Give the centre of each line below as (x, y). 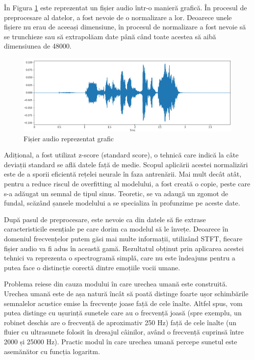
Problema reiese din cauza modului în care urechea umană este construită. (116, 284)
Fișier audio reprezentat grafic (69, 138)
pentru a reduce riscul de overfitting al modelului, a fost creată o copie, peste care (127, 184)
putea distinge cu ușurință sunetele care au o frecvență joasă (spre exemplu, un (123, 313)
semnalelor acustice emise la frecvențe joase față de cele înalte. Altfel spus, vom (123, 303)
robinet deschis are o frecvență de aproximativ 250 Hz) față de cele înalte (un (120, 322)
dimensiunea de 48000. (38, 46)
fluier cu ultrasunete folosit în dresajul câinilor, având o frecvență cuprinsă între (124, 332)
